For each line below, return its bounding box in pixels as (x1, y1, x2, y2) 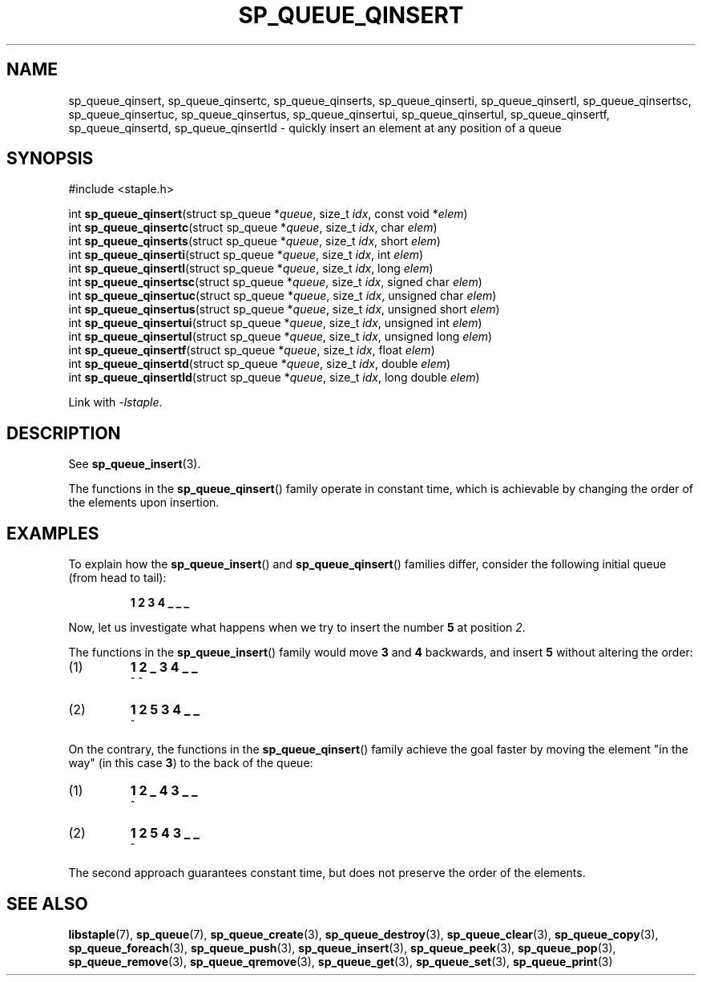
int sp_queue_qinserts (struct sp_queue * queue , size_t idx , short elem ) (68, 234, 441, 249)
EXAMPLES (6, 523, 99, 544)
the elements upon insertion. (68, 495, 220, 510)
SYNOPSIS (6, 148, 94, 169)
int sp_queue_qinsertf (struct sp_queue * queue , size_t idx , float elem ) (68, 343, 435, 358)
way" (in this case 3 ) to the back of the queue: (68, 756, 313, 770)
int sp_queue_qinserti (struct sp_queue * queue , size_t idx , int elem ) (68, 248, 424, 262)
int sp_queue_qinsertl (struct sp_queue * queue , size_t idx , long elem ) (68, 261, 434, 276)
